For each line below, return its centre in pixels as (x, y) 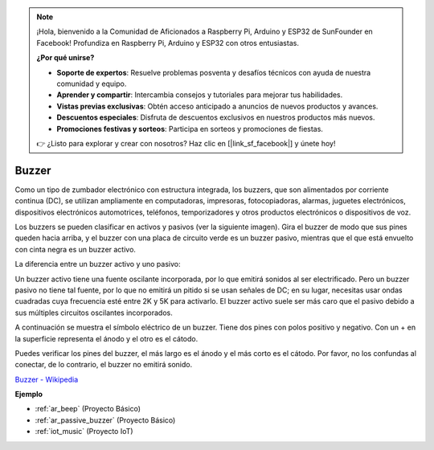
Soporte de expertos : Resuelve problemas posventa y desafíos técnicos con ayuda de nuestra (214, 72)
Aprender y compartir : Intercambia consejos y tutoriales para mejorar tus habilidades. (200, 95)
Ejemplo (29, 395)
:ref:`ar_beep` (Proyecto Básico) (88, 409)
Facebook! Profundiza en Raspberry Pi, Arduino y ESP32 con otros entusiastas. (168, 43)
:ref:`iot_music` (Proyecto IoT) (84, 432)
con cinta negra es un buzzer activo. (76, 249)
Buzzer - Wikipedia (47, 379)
